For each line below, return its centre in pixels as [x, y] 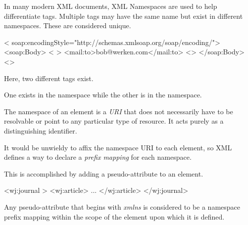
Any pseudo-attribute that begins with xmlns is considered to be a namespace [122, 206]
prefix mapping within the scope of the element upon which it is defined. [114, 216]
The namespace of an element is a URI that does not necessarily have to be [119, 111]
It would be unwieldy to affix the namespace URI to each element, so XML [118, 147]
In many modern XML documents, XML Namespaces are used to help [111, 6]
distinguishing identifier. [41, 130]
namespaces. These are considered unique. [68, 25]
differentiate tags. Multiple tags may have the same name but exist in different [124, 16]
